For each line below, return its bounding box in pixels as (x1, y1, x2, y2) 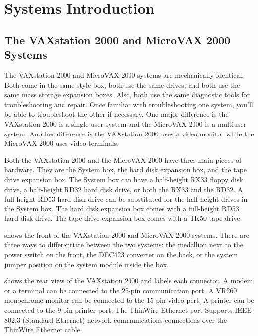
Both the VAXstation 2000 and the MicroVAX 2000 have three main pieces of (4, 154, 242, 165)
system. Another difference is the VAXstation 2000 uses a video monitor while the (4, 128, 254, 138)
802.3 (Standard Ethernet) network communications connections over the (4, 314, 227, 325)
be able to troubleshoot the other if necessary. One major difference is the (4, 109, 229, 119)
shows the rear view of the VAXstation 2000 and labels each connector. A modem (4, 275, 253, 286)
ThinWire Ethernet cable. (4, 324, 82, 335)
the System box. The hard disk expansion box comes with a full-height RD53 (4, 203, 239, 213)
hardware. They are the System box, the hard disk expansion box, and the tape (4, 164, 247, 175)
